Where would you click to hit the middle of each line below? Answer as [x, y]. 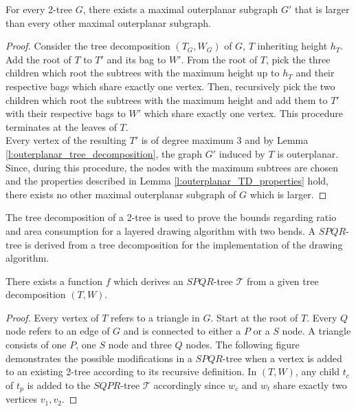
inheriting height [292, 46]
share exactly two [310, 384]
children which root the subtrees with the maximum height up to [143, 73]
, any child [318, 371]
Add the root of [38, 59]
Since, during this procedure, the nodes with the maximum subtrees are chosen [172, 167]
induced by [242, 153]
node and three [140, 345]
